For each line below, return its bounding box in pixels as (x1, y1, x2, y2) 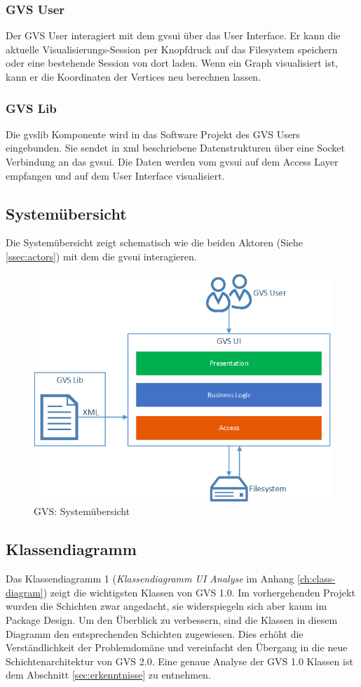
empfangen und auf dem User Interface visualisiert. (6, 168, 225, 182)
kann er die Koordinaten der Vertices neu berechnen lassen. (6, 69, 261, 84)
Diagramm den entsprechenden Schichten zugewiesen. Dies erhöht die (6, 626, 304, 641)
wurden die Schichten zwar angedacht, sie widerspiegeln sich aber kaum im (6, 599, 327, 613)
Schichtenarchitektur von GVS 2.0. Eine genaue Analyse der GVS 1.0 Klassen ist (6, 653, 353, 668)
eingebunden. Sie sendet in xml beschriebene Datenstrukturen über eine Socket (6, 140, 346, 155)
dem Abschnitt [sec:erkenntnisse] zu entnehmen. (6, 667, 211, 682)
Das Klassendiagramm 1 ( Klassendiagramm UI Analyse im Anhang (6, 571, 294, 586)
